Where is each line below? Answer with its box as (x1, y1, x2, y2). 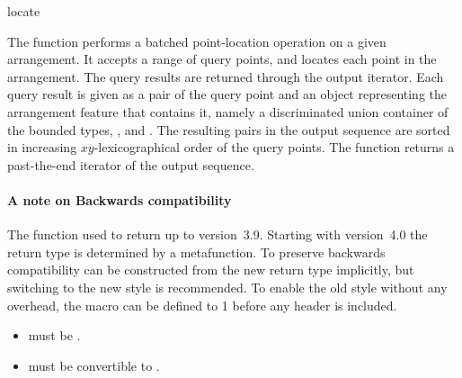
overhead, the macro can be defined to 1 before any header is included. (7, 295, 397, 314)
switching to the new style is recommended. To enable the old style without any (7, 277, 448, 296)
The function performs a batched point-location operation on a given (7, 31, 386, 50)
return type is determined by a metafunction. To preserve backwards (7, 242, 386, 261)
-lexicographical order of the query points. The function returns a (93, 138, 455, 157)
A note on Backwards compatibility (7, 190, 232, 209)
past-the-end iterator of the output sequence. (7, 155, 254, 174)
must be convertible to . (28, 355, 160, 374)
